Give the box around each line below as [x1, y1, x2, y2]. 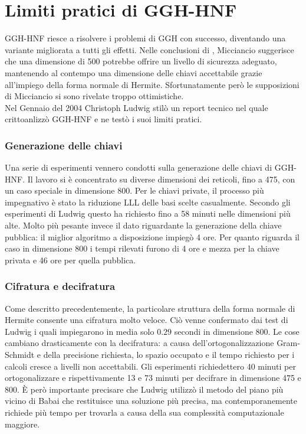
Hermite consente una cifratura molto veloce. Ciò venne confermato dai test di [5, 314, 288, 326]
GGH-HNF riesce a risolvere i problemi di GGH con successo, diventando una [5, 32, 286, 44]
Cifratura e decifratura [5, 279, 116, 293]
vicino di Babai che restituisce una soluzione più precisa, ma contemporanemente [5, 394, 298, 407]
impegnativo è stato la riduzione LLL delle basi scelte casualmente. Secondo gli [5, 195, 291, 208]
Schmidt [5, 348, 35, 361]
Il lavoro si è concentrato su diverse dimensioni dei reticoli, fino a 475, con [27, 172, 295, 185]
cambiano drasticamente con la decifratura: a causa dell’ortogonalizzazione [5, 337, 274, 349]
